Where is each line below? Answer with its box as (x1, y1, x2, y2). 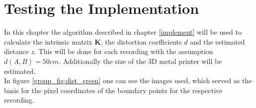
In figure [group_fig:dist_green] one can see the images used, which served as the (4, 75, 252, 86)
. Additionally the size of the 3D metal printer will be (59, 55, 222, 66)
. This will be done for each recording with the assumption (34, 46, 213, 56)
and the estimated (190, 36, 245, 47)
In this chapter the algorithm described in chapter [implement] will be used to (4, 27, 242, 37)
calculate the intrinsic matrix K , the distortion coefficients (4, 36, 182, 47)
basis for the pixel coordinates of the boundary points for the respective (4, 85, 223, 95)
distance (4, 46, 29, 56)
